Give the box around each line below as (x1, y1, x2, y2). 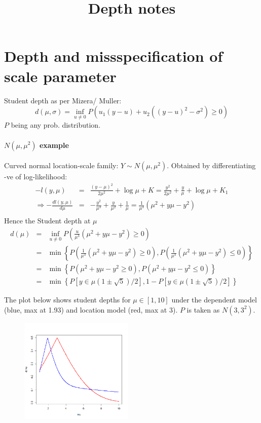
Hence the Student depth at (4, 215, 91, 226)
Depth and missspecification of (4, 46, 223, 66)
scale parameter (4, 65, 117, 86)
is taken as (187, 304, 220, 315)
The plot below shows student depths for (4, 294, 131, 305)
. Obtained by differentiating (167, 160, 256, 171)
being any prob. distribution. (11, 120, 101, 130)
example (39, 139, 69, 150)
